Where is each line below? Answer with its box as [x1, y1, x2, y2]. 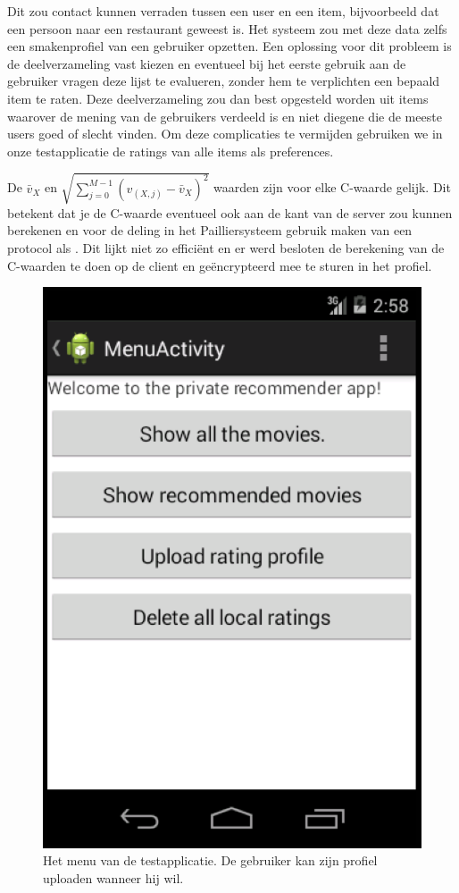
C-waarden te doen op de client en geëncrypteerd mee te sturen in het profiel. [7, 256, 432, 274]
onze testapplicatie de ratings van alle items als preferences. [7, 141, 334, 160]
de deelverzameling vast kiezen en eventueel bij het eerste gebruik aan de [7, 54, 406, 72]
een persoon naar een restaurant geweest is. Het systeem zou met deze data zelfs [7, 19, 447, 38]
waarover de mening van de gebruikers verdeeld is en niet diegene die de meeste [7, 106, 442, 125]
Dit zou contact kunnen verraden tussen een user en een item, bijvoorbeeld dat [7, 2, 439, 20]
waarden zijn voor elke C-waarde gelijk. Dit [213, 178, 451, 197]
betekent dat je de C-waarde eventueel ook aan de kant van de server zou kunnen [7, 203, 453, 222]
